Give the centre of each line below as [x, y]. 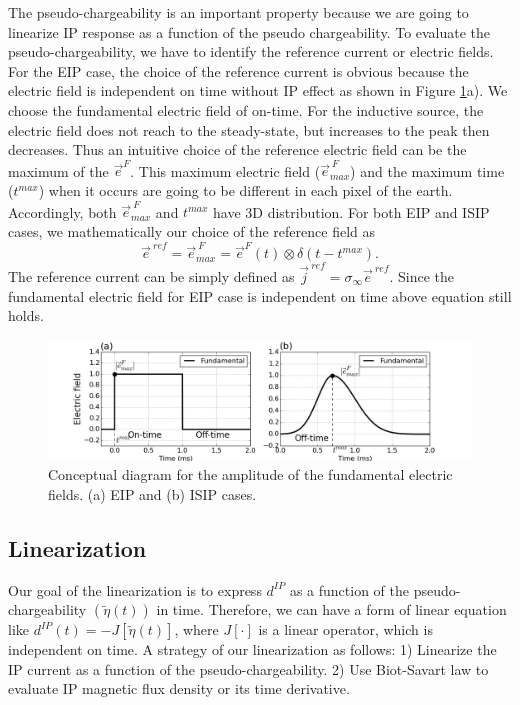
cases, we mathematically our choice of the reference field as [191, 230]
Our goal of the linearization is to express [135, 589]
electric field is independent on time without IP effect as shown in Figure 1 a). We [258, 90]
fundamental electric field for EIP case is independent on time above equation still [260, 295]
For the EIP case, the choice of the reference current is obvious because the [238, 70]
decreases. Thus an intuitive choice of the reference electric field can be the [237, 149]
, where [196, 629]
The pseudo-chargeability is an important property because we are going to [238, 12]
